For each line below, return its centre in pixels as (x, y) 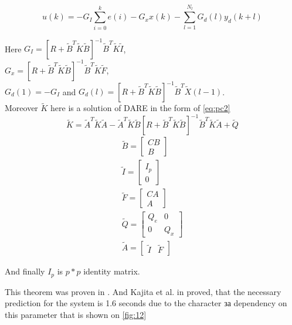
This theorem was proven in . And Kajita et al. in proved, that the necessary (143, 291)
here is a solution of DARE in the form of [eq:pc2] (140, 108)
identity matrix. (112, 271)
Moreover (21, 108)
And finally (25, 271)
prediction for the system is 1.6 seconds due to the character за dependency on (146, 303)
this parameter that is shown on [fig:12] (76, 314)
